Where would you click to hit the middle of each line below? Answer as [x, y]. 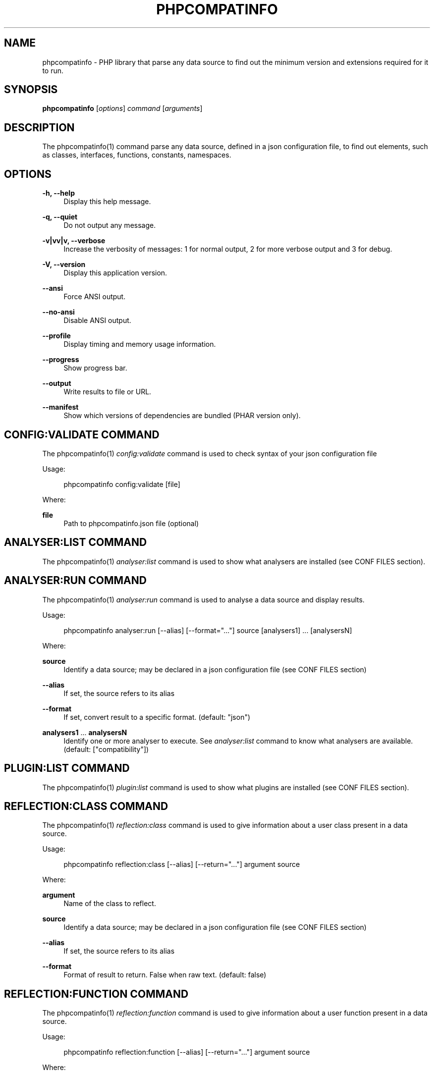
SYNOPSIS [31, 90]
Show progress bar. [95, 368]
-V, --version [64, 265]
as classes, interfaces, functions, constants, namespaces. [137, 155]
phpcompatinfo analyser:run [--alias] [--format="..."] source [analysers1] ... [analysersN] [208, 630]
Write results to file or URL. [108, 392]
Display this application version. [115, 273]
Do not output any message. [110, 225]
